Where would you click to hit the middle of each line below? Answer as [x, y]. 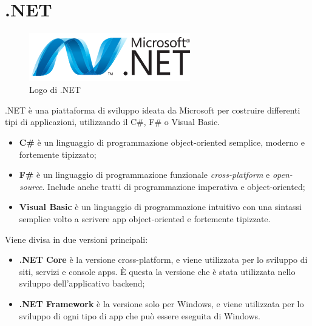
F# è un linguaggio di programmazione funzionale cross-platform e [144, 175]
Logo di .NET [55, 90]
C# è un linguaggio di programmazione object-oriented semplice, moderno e [162, 142]
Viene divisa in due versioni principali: [76, 239]
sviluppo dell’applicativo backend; [82, 283]
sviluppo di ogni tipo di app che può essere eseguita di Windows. [140, 315]
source [31, 186]
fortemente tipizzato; [58, 154]
